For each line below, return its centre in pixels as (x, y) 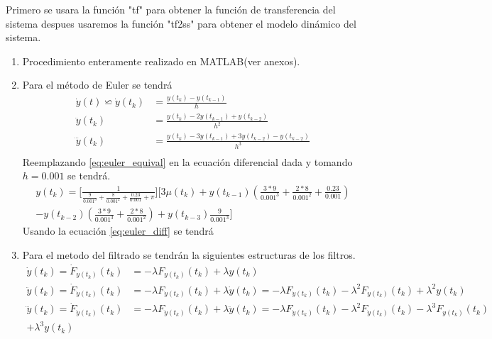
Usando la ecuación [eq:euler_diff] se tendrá (118, 231)
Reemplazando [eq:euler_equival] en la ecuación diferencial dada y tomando (187, 161)
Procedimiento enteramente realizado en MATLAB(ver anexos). (161, 61)
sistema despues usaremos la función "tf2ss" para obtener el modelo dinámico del (181, 23)
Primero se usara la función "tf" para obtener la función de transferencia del (171, 9)
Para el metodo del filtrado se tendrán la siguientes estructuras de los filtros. (189, 255)
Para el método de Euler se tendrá (97, 85)
